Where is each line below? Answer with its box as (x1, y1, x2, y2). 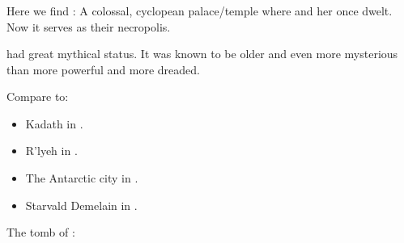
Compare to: (6, 88, 69, 105)
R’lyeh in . (25, 142, 78, 159)
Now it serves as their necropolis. (6, 18, 171, 35)
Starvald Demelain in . (25, 196, 138, 213)
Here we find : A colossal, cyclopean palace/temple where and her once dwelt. (6, 2, 393, 19)
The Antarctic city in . (25, 170, 138, 186)
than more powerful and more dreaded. (6, 61, 200, 78)
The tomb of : (6, 224, 75, 241)
